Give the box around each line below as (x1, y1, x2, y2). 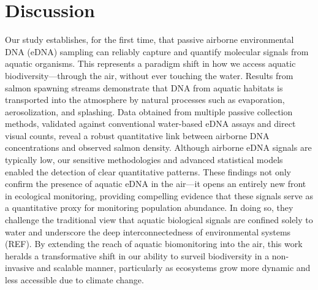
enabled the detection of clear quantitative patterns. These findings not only (5, 165, 291, 178)
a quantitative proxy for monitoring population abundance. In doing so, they (5, 201, 293, 214)
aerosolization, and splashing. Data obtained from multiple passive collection (5, 105, 293, 118)
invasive (5, 261, 34, 274)
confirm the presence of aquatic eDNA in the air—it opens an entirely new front (5, 177, 306, 190)
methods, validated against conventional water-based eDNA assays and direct (5, 117, 296, 130)
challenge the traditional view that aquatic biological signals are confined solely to (5, 213, 313, 226)
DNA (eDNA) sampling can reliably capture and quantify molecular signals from (5, 45, 309, 58)
